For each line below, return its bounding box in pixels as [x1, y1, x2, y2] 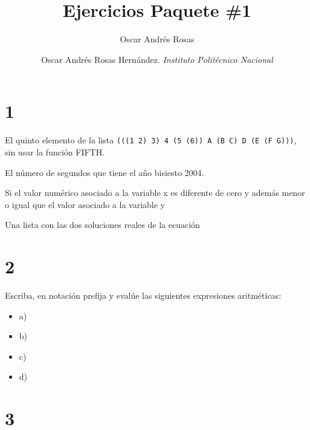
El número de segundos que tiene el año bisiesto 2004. [5, 166, 204, 178]
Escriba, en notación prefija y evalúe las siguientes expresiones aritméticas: [5, 289, 282, 301]
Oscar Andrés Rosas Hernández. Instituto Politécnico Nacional [41, 53, 273, 65]
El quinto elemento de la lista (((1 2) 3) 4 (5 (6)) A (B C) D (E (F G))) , [5, 134, 297, 146]
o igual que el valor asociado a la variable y [5, 198, 165, 210]
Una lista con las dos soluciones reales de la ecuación [5, 218, 200, 231]
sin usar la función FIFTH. [5, 145, 105, 158]
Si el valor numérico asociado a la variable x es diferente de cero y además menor [5, 186, 305, 199]
